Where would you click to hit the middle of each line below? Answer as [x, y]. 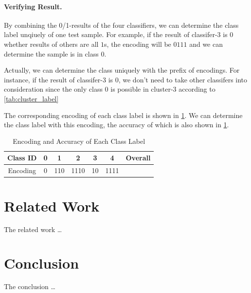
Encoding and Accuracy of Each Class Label [79, 141]
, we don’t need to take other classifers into [183, 79]
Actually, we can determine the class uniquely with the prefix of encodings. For [122, 70]
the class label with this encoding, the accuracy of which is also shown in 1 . [117, 125]
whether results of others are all [51, 44]
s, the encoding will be [138, 44]
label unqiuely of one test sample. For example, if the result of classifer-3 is [116, 34]
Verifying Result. [33, 6]
